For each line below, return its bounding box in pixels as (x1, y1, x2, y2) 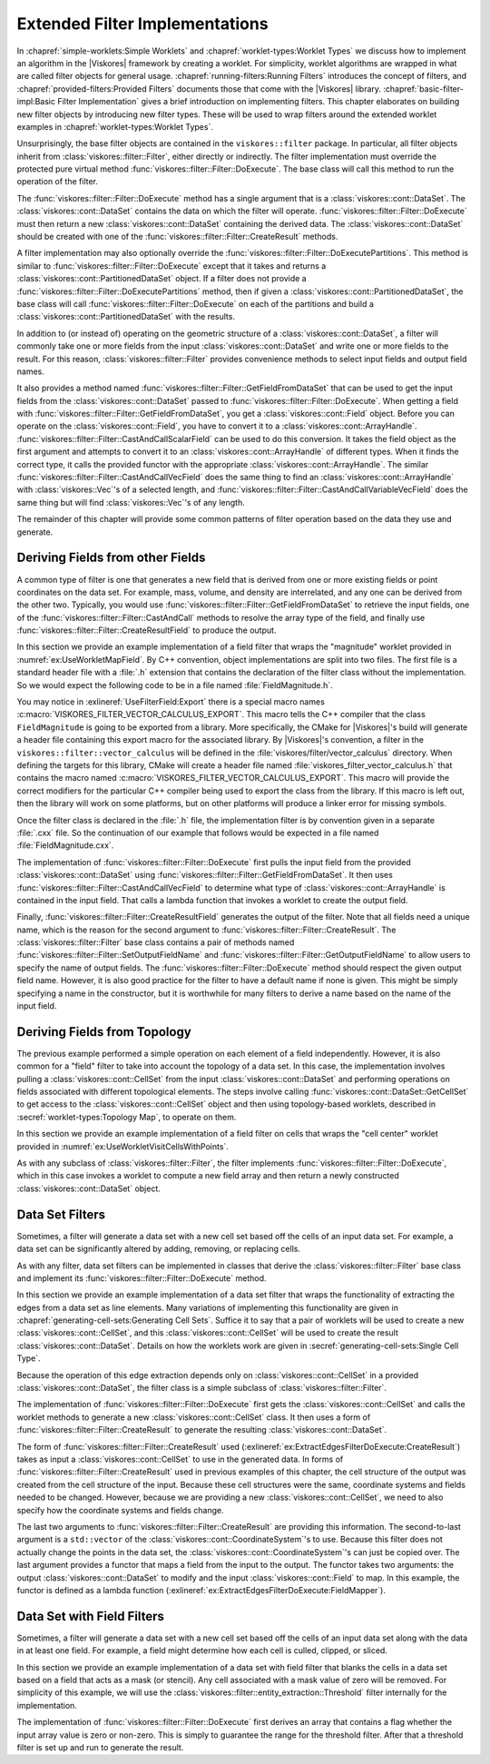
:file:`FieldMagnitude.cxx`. (16, 840, 114, 851)
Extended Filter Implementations (16, 14, 269, 34)
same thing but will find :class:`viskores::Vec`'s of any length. (16, 497, 245, 508)
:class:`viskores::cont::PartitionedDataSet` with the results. (16, 311, 236, 322)
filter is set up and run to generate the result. (16, 1741, 184, 1752)
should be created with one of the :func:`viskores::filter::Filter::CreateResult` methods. (16, 232, 338, 242)
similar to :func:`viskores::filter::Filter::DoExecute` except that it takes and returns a (16, 260, 327, 271)
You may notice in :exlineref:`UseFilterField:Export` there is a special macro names (16, 696, 326, 707)
